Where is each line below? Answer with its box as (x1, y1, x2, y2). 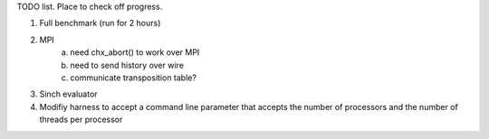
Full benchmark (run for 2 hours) (39, 18, 161, 29)
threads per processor (39, 114, 123, 125)
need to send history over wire (70, 60, 185, 70)
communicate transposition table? (70, 72, 197, 83)
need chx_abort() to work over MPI (70, 47, 200, 58)
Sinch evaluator (39, 88, 99, 99)
